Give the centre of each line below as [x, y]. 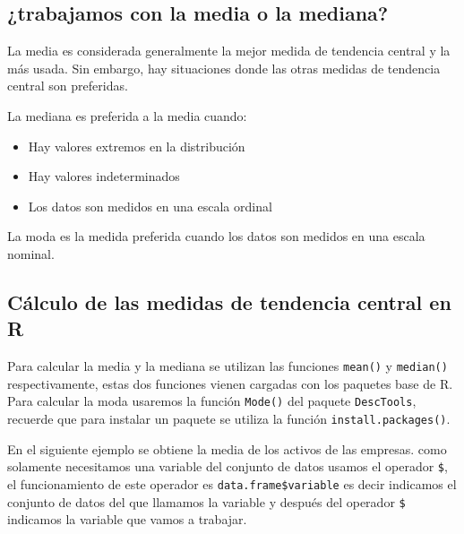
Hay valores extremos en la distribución [137, 146]
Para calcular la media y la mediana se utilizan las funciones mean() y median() [228, 366]
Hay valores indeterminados [104, 176]
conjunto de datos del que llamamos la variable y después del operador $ [206, 501]
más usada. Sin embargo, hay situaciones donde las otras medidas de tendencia [224, 68]
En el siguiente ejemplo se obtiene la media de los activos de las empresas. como [227, 448]
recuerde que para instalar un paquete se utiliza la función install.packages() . [229, 419]
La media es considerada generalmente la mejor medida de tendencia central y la [229, 51]
